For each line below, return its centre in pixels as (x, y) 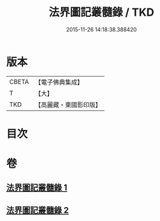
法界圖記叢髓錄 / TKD (101, 12)
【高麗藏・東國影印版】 (68, 104)
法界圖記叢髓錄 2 (38, 210)
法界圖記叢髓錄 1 (37, 188)
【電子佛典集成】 (59, 82)
